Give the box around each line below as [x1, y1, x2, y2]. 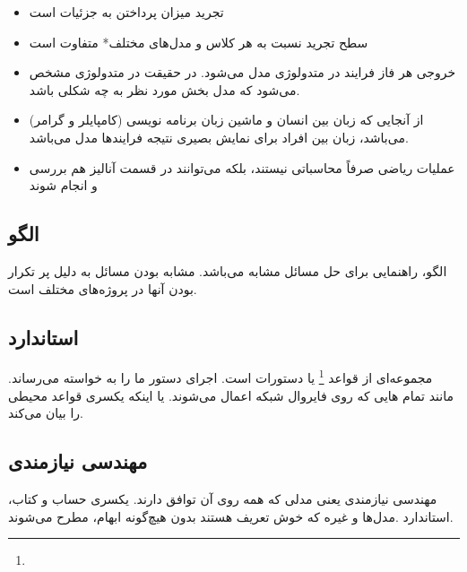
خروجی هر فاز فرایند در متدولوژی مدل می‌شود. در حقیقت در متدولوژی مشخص [29, 63, 456, 82]
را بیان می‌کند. [8, 403, 83, 422]
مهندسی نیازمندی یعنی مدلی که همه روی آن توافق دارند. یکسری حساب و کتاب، [8, 489, 437, 507]
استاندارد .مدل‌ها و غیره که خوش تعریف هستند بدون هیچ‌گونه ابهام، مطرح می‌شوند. [8, 507, 454, 525]
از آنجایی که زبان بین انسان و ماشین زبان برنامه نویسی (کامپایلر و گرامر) [29, 110, 424, 129]
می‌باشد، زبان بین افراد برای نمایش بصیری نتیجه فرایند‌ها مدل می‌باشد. [29, 127, 409, 146]
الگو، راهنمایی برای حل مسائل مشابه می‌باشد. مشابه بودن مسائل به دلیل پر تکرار [8, 261, 447, 280]
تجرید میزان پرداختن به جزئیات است [29, 3, 224, 21]
